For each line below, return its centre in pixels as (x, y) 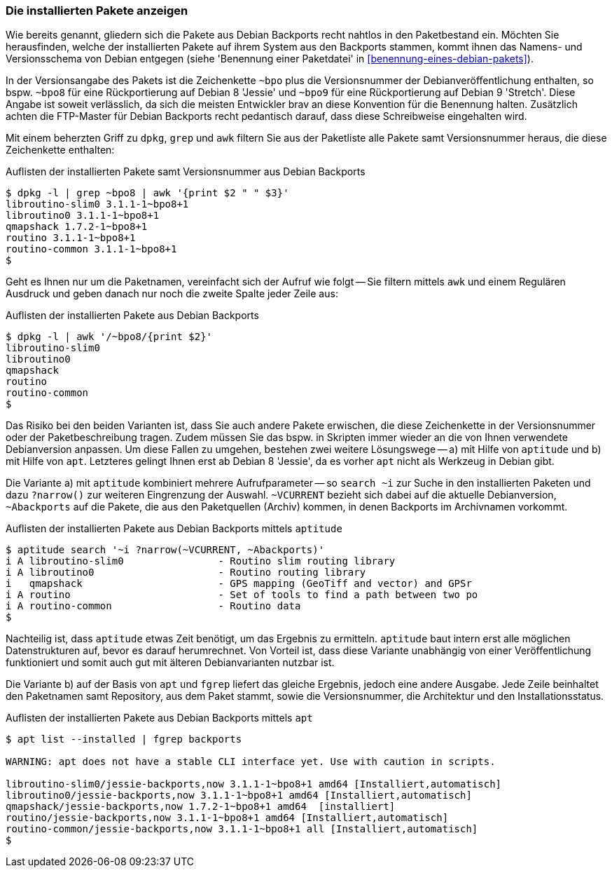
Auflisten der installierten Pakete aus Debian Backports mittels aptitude (174, 529)
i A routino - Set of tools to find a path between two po (242, 595)
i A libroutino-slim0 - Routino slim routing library (201, 561)
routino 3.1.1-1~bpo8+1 (71, 238)
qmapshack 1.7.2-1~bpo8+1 (77, 227)
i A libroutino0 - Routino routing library (186, 573)
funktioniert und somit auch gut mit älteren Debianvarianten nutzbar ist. (170, 663)
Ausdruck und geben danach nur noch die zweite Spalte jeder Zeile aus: (172, 294)
